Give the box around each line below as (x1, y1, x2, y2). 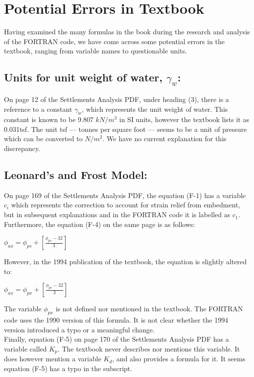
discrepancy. (4, 143, 41, 153)
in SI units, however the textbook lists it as (119, 114, 249, 125)
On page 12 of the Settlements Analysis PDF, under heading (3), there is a (4, 94, 229, 104)
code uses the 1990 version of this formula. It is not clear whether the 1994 (4, 315, 229, 325)
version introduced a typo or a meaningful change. (4, 324, 155, 334)
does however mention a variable (4, 353, 101, 364)
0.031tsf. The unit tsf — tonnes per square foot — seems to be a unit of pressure (4, 124, 247, 134)
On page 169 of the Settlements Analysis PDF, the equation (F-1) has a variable (4, 190, 246, 200)
